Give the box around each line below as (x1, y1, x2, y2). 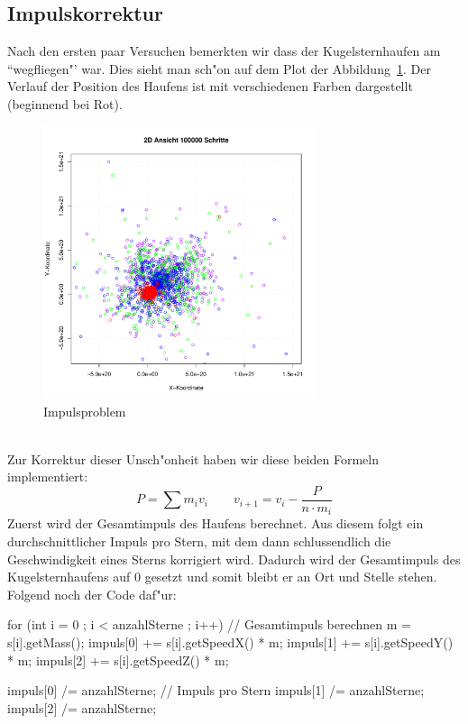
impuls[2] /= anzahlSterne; (7, 698, 157, 717)
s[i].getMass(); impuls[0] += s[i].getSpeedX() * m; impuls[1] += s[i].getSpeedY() (7, 632, 454, 651)
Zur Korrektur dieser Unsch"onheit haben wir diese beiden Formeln (7, 449, 379, 468)
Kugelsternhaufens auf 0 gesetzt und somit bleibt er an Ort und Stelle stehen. (7, 567, 437, 586)
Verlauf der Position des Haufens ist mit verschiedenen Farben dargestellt (7, 77, 413, 96)
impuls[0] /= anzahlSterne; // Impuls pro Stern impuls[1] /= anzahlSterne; (7, 681, 425, 700)
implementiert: (7, 467, 88, 486)
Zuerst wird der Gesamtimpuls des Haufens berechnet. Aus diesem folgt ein (7, 514, 424, 533)
